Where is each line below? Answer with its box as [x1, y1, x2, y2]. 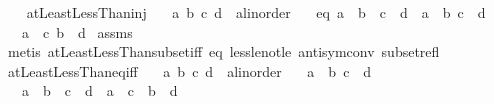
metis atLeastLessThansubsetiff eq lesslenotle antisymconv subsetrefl [7, 41, 440, 62]
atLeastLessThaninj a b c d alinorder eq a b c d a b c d [26, 2, 486, 22]
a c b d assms [21, 21, 133, 42]
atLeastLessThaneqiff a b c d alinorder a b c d [7, 60, 372, 81]
